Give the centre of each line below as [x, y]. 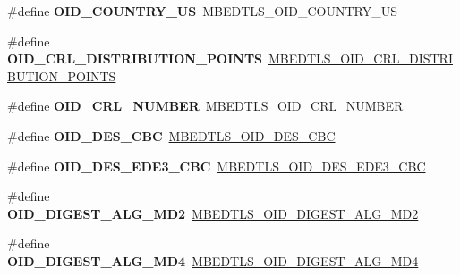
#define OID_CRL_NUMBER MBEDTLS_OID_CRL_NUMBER [205, 106]
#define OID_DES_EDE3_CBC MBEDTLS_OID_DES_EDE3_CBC [217, 166]
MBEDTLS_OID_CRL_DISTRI [361, 58]
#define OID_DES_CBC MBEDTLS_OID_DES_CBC [171, 135]
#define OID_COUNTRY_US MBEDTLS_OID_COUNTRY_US [202, 11]
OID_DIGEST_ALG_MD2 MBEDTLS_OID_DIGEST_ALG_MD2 [213, 213]
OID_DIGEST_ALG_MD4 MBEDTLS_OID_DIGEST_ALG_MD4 [213, 260]
